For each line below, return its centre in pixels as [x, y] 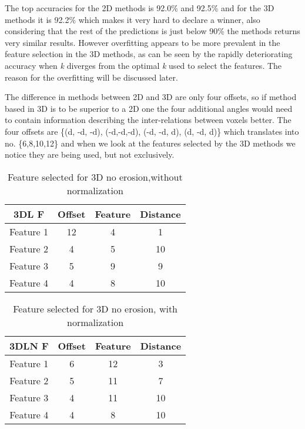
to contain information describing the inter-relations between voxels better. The [148, 120]
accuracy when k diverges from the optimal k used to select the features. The [143, 65]
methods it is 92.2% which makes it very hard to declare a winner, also [133, 19]
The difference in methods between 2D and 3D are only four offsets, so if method [151, 97]
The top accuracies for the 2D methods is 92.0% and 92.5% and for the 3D [140, 8]
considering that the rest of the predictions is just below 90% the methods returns [152, 31]
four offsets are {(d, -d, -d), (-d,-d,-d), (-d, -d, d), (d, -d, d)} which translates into [152, 131]
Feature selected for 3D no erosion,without [95, 177]
